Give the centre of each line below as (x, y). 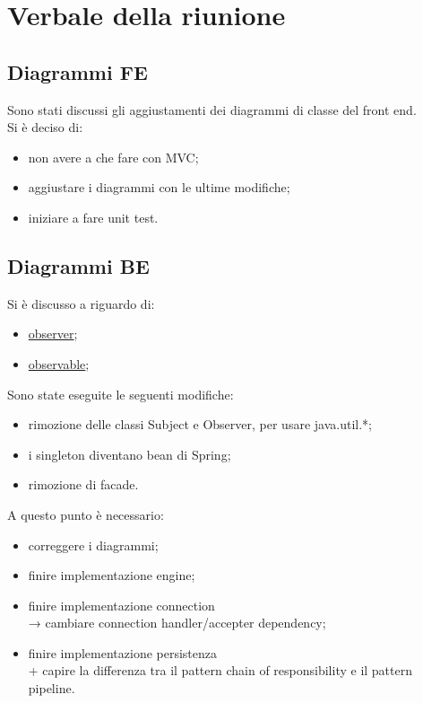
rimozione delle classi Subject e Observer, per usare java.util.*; (200, 424)
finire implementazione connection (121, 605)
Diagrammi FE (78, 71)
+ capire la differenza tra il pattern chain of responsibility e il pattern (220, 670)
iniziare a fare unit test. (93, 217)
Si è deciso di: (45, 127)
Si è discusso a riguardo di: (81, 303)
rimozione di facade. (83, 484)
